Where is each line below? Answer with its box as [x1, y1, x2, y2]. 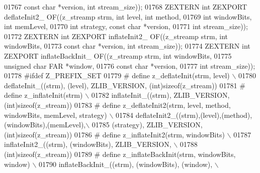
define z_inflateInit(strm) [4, 90, 83, 100]
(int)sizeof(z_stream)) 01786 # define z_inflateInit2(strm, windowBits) [4, 129, 225, 139]
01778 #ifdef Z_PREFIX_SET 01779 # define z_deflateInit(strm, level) [4, 70, 230, 81]
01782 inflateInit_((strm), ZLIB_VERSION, [91, 90, 230, 100]
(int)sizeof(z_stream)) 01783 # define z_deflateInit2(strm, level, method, [4, 99, 231, 110]
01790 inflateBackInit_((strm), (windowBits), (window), [39, 158, 213, 169]
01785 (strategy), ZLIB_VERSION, [92, 119, 203, 130]
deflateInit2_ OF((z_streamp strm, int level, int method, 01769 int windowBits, [4, 11, 252, 22]
